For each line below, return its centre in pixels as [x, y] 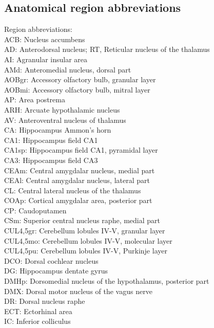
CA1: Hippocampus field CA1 [51, 140]
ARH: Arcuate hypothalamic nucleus [62, 109]
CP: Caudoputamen [35, 210]
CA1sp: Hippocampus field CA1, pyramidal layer [81, 150]
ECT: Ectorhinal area [38, 311]
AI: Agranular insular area [46, 59]
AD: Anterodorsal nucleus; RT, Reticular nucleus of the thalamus [107, 49]
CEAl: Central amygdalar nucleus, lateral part [77, 180]
